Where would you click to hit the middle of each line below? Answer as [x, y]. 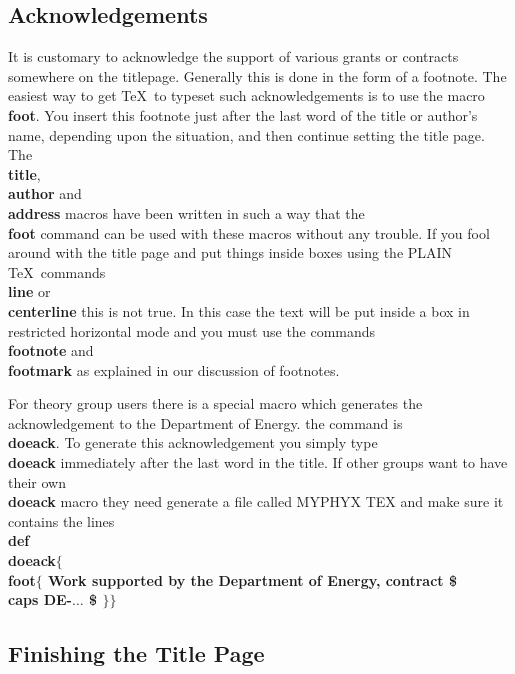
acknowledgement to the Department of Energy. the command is [205, 422]
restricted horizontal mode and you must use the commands [192, 330]
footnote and [51, 350]
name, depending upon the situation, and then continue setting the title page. [246, 134]
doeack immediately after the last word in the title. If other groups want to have [258, 462]
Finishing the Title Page [136, 653]
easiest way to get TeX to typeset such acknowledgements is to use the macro [246, 95]
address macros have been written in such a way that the [186, 212]
